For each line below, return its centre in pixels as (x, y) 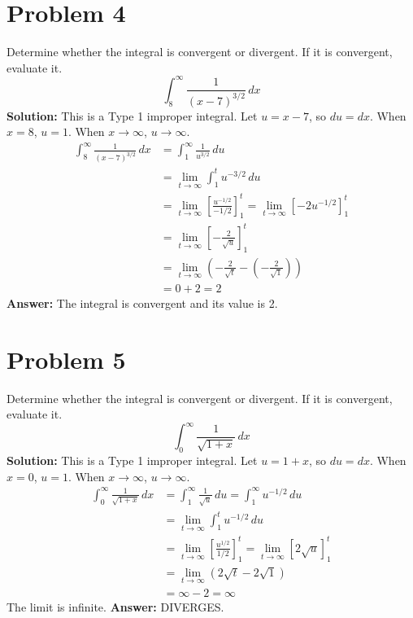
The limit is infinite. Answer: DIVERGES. (115, 607)
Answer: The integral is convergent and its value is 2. (142, 302)
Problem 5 (66, 359)
